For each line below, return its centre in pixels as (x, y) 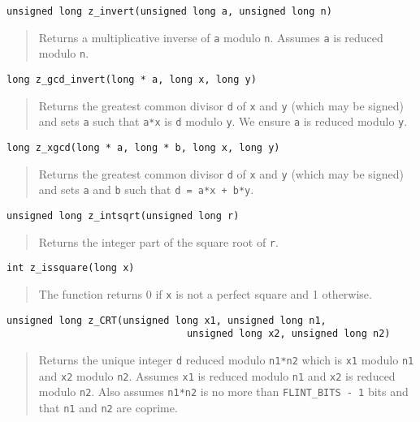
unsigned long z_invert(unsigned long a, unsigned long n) (169, 11)
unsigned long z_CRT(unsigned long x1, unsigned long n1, (167, 320)
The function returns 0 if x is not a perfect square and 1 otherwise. (205, 293)
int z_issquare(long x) (71, 268)
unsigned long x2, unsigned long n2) (288, 334)
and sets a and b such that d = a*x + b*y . (146, 189)
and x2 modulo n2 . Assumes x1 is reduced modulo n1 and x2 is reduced (217, 375)
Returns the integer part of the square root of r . (158, 241)
